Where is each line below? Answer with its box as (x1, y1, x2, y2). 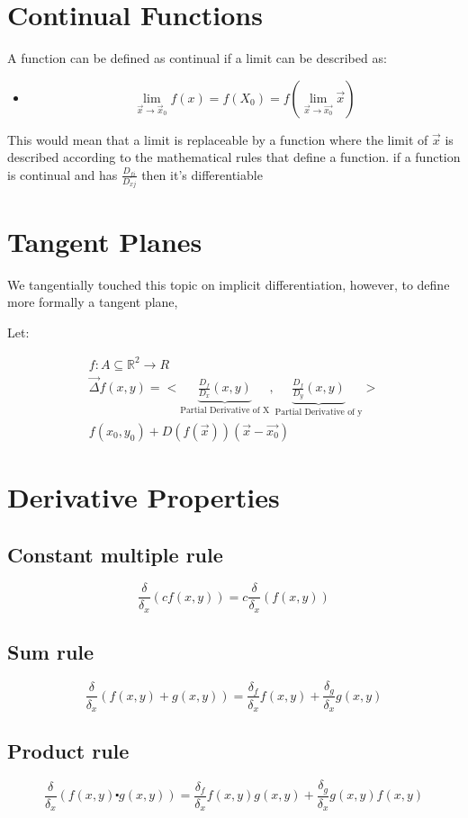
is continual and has (7, 165, 118, 184)
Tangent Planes (7, 222, 202, 259)
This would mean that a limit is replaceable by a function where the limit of (7, 130, 428, 148)
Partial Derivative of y (274, 408, 363, 418)
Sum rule (7, 638, 94, 666)
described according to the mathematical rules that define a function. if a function (7, 148, 461, 166)
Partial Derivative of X (180, 406, 270, 416)
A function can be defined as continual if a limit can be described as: (7, 49, 387, 67)
